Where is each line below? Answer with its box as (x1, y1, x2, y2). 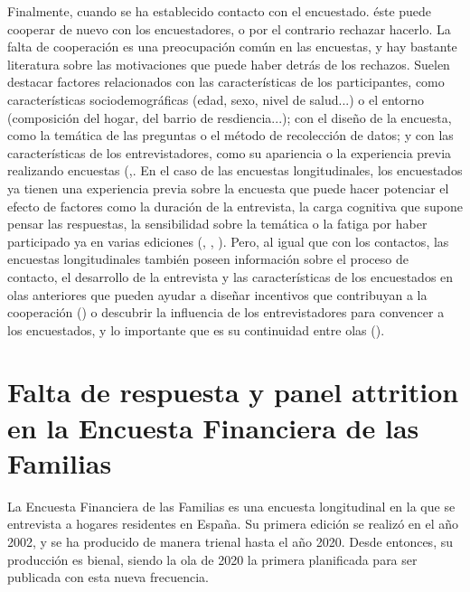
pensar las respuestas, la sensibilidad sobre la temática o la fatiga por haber (7, 214, 428, 233)
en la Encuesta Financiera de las (7, 409, 419, 446)
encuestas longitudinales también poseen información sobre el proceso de (7, 249, 409, 268)
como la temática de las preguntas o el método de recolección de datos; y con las (7, 126, 454, 145)
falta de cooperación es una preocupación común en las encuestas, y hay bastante (7, 37, 457, 56)
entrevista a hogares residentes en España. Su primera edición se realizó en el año (7, 514, 459, 533)
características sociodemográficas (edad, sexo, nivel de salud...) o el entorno (7, 89, 425, 108)
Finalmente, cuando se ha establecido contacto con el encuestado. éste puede (7, 2, 432, 20)
